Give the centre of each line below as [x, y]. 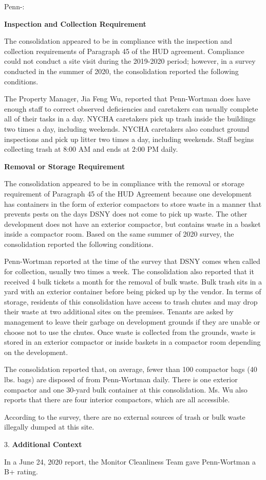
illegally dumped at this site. [49, 427]
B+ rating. [21, 472]
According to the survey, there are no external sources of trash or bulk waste [125, 416]
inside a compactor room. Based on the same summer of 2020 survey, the [119, 234]
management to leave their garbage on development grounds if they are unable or [132, 322]
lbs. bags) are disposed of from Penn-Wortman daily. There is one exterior [121, 379]
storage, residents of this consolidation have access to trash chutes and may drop [131, 301]
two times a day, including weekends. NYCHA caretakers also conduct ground [127, 128]
